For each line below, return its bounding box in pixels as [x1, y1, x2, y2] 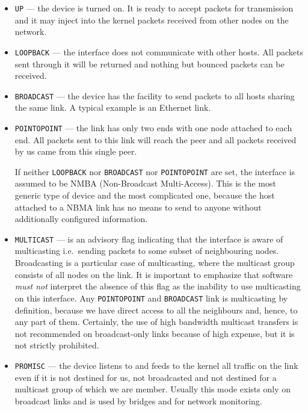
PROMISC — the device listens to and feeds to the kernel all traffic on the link [14, 359, 298, 371]
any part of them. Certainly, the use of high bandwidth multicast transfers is [14, 315, 298, 328]
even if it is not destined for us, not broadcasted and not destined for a [14, 371, 277, 383]
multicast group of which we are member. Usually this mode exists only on [14, 383, 291, 395]
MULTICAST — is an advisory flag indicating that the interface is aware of [14, 232, 283, 245]
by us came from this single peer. [14, 145, 137, 158]
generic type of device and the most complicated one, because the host [14, 189, 275, 202]
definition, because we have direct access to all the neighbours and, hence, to [14, 303, 298, 316]
